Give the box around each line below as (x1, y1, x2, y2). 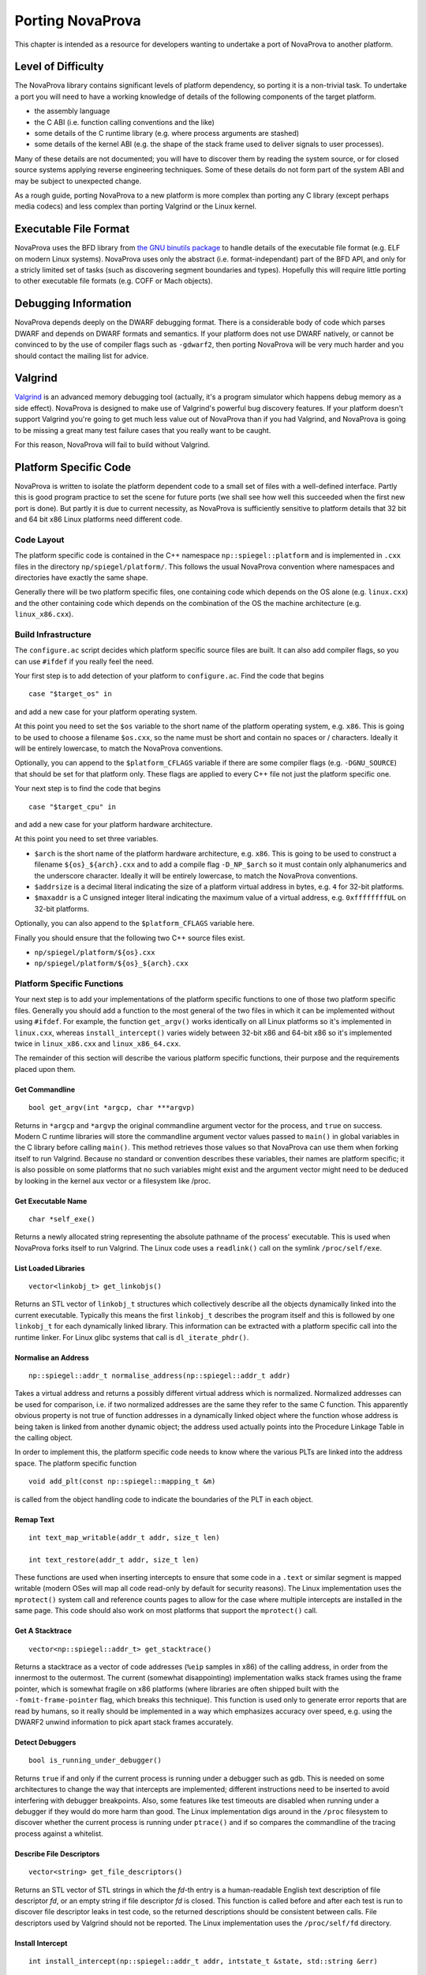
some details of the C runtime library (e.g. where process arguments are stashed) (34, 129, 300, 138)
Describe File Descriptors (14, 1849, 100, 1858)
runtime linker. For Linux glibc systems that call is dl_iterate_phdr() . (14, 1332, 249, 1342)
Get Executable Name (14, 1196, 88, 1206)
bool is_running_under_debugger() (28, 1756, 162, 1765)
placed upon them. (14, 1064, 77, 1074)
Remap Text (14, 1514, 55, 1524)
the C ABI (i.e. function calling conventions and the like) (34, 117, 215, 126)
